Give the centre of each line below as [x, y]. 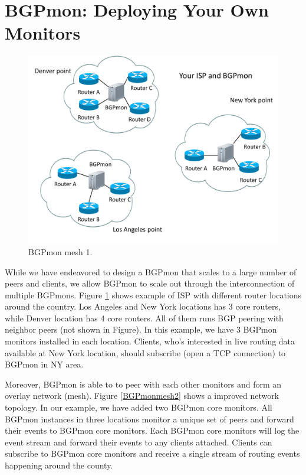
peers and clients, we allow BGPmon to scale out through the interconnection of [150, 283]
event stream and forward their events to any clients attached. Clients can [139, 442]
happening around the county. [59, 465]
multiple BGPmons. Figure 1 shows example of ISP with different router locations [153, 295]
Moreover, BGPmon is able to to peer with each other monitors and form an [143, 384]
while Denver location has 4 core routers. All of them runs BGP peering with [144, 318]
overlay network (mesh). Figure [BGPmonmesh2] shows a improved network [142, 396]
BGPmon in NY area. [44, 364]
